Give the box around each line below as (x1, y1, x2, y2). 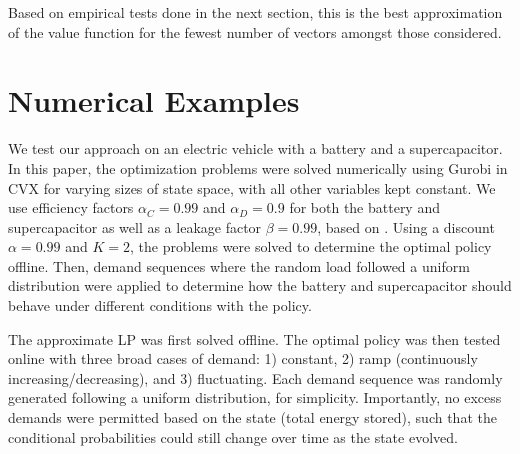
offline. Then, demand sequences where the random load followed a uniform (8, 255, 470, 276)
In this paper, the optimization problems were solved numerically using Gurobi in (8, 157, 508, 178)
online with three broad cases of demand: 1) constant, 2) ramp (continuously (8, 348, 478, 369)
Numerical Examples (8, 80, 300, 121)
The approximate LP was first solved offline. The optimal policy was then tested (8, 328, 501, 349)
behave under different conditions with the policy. (8, 295, 312, 316)
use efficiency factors (8, 197, 134, 218)
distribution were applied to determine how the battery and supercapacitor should (8, 275, 512, 296)
